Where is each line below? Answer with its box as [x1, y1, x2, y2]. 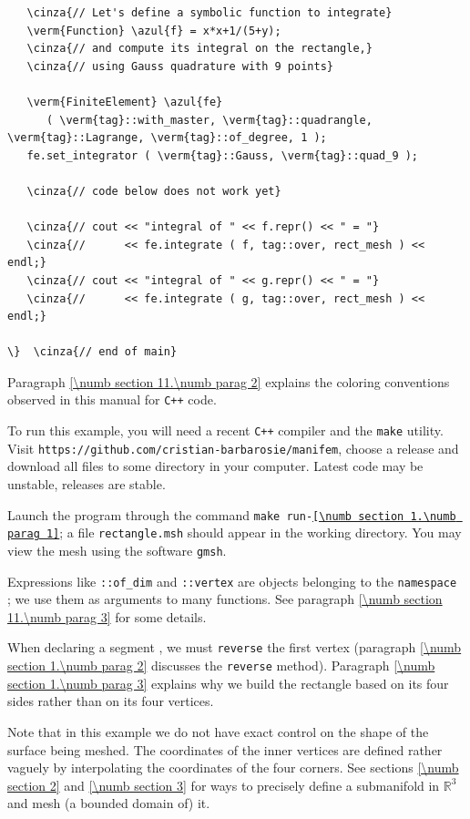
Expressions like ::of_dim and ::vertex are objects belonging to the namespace [7, 571, 457, 590]
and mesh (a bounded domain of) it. [7, 793, 210, 813]
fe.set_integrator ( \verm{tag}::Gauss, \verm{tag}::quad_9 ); [26, 148, 419, 162]
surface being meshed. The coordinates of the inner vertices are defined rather [7, 740, 443, 759]
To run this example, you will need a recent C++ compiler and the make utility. [7, 421, 444, 440]
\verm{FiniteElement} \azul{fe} [26, 95, 223, 108]
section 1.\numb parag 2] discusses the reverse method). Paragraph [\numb [7, 656, 435, 675]
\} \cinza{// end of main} [7, 345, 178, 359]
